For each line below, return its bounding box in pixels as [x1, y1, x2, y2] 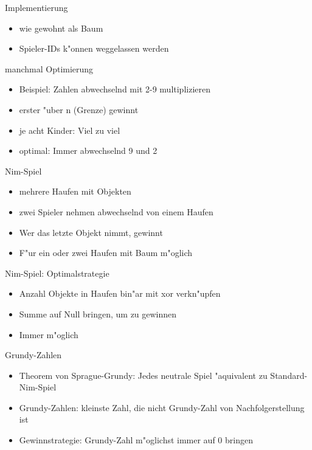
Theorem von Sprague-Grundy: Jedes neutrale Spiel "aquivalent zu [19, 369, 268, 381]
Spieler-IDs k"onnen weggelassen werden [19, 42, 169, 55]
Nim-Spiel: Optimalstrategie [5, 266, 109, 279]
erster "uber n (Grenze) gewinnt [19, 103, 139, 116]
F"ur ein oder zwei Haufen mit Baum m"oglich [19, 246, 193, 259]
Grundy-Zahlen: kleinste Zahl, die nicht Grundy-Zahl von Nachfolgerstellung [19, 401, 305, 414]
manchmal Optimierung [5, 62, 94, 75]
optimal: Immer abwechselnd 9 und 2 [19, 144, 158, 157]
